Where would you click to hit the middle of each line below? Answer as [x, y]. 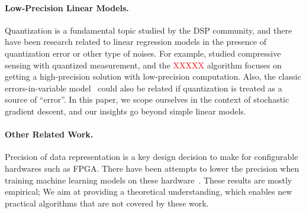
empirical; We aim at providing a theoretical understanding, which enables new [149, 191]
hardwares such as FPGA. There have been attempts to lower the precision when [152, 168]
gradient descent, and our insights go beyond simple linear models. [125, 111]
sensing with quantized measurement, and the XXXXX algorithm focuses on [143, 65]
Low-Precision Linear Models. [67, 7]
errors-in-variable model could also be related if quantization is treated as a [144, 88]
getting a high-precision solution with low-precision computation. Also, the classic [153, 76]
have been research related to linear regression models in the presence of [136, 42]
